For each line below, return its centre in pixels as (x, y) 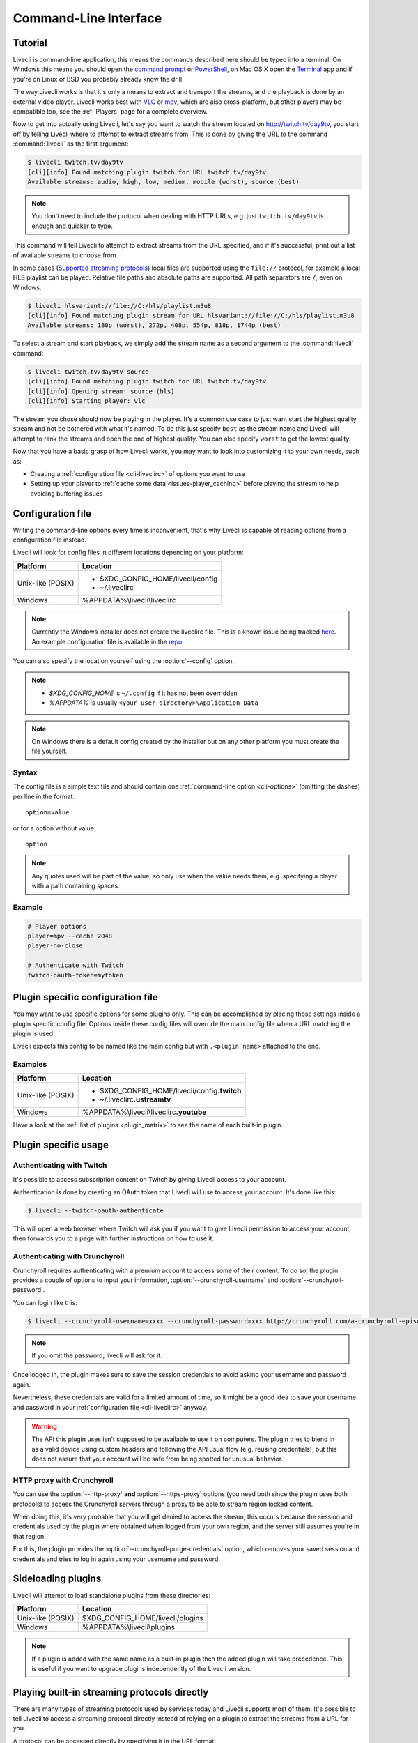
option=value (47, 813)
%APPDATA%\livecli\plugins (129, 1627)
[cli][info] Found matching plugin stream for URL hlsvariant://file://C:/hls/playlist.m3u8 (191, 316)
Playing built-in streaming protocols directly (111, 1692)
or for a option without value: (54, 828)
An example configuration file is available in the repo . (108, 641)
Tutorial (30, 43)
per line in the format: (44, 796)
